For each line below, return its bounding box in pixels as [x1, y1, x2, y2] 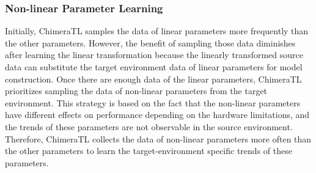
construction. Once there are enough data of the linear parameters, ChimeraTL [5, 72, 302, 85]
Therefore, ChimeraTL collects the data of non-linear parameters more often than [5, 132, 312, 145]
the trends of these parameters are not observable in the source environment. [5, 120, 293, 133]
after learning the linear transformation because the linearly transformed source [5, 48, 303, 61]
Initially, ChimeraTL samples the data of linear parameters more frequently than [5, 24, 309, 37]
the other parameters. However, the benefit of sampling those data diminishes [5, 36, 296, 49]
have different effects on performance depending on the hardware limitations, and [5, 108, 310, 121]
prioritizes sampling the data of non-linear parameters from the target [5, 84, 268, 97]
